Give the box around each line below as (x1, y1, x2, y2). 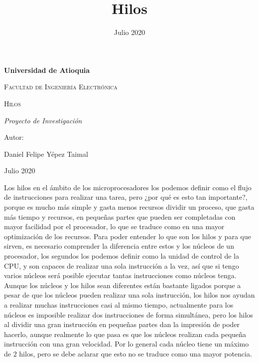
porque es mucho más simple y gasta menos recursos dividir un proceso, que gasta (4, 202, 255, 212)
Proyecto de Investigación (4, 115, 82, 125)
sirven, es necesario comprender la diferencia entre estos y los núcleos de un (4, 241, 234, 251)
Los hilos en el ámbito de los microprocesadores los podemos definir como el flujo (4, 182, 252, 192)
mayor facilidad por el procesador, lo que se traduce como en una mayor (4, 221, 225, 232)
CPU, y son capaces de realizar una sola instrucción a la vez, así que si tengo (4, 260, 239, 271)
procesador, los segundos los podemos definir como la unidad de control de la (4, 251, 239, 261)
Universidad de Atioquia (4, 64, 90, 75)
